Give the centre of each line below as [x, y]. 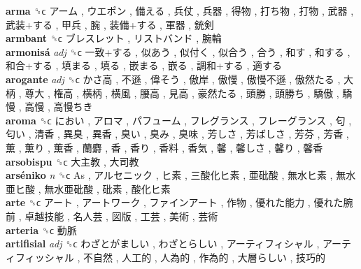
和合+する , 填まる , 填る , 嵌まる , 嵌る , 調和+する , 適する [144, 65]
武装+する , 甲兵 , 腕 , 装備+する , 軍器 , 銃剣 [110, 24]
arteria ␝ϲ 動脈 [41, 230]
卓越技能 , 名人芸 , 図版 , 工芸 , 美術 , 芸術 [121, 216]
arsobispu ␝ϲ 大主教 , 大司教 [72, 161]
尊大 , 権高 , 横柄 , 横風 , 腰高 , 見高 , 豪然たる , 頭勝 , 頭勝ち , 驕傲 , [182, 93]
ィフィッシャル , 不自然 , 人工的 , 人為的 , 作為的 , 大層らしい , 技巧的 [166, 257]
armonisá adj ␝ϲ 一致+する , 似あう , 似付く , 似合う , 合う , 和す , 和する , [178, 51]
